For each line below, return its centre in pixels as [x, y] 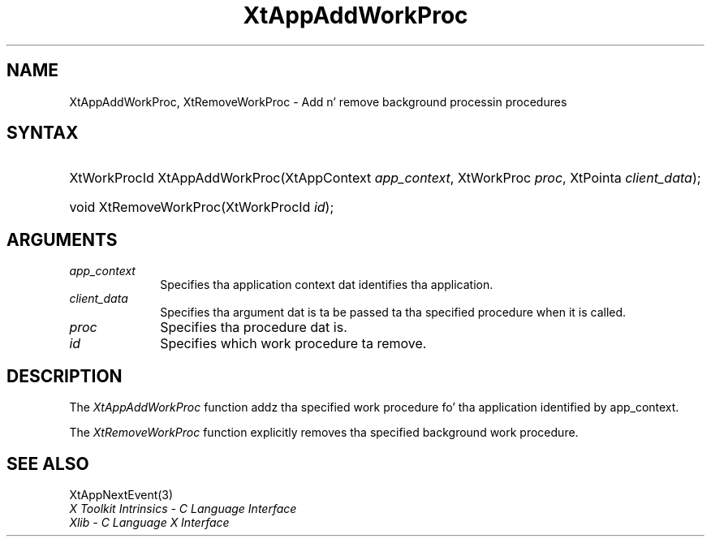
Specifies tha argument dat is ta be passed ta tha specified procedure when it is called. [393, 312]
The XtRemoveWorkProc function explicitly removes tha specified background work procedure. [324, 433]
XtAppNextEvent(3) [121, 494]
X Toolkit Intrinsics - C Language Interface [183, 508]
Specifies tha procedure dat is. [254, 328]
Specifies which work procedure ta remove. [293, 344]
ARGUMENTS [62, 239]
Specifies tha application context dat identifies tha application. [327, 285]
